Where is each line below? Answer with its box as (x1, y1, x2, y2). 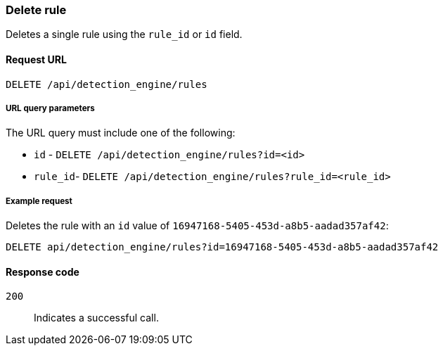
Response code (6, 265, 79, 278)
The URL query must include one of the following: (6, 127, 236, 139)
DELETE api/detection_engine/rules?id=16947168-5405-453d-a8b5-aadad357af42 (6, 241, 439, 253)
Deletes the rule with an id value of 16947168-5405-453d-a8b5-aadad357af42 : (6, 219, 389, 232)
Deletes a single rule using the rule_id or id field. (6, 28, 243, 41)
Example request (6, 196, 72, 206)
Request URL (6, 53, 67, 65)
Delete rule (6, 3, 67, 17)
